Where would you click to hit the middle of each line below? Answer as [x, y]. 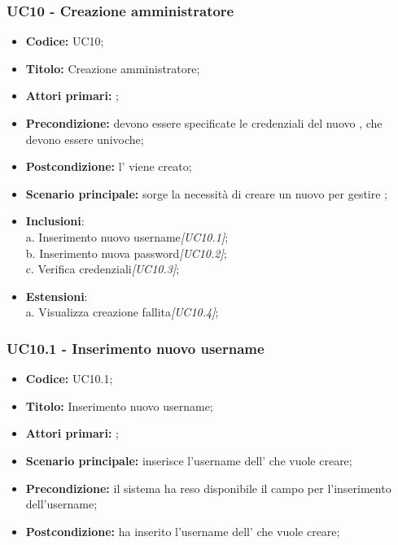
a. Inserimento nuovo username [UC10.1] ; [127, 236]
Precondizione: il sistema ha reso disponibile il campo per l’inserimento [208, 488]
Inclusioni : [55, 221]
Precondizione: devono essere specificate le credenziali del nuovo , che [204, 123]
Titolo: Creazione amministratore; [113, 68]
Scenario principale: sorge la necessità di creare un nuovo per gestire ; [206, 193]
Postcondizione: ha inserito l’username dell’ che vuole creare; [183, 531]
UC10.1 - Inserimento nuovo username [136, 348]
